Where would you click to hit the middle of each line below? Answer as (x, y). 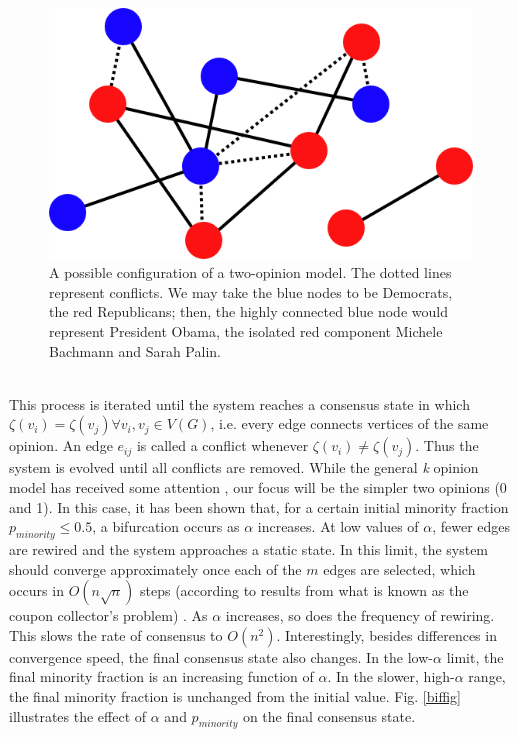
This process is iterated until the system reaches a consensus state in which (239, 403)
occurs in (36, 590)
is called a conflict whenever (222, 445)
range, (487, 676)
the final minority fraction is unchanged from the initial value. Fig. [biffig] (235, 695)
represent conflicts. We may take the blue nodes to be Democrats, (251, 291)
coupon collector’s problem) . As (108, 615)
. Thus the (447, 445)
